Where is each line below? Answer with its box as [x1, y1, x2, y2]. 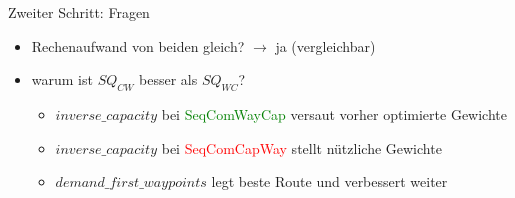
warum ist [31, 69, 93, 90]
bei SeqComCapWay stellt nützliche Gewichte [161, 137, 442, 158]
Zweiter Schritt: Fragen [8, 2, 150, 22]
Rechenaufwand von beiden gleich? [31, 35, 245, 56]
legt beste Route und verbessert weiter [211, 171, 448, 192]
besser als [139, 69, 198, 90]
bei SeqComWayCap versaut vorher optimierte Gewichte [161, 103, 507, 124]
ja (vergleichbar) [275, 35, 376, 56]
